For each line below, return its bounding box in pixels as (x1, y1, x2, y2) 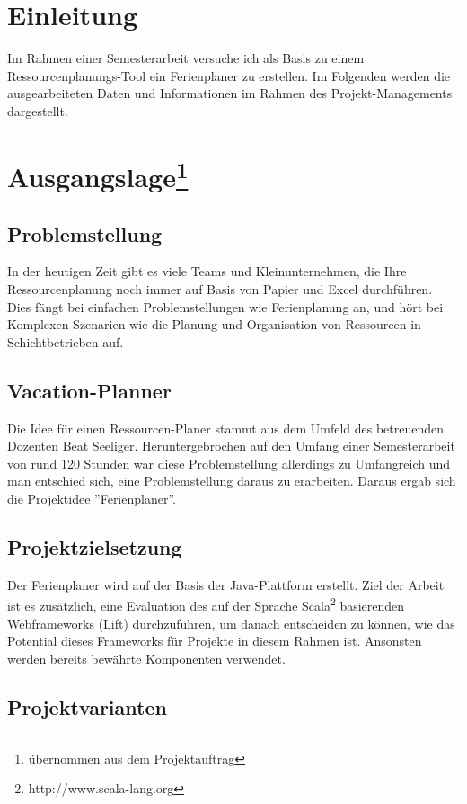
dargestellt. (7, 101, 68, 120)
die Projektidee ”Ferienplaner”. (7, 488, 176, 507)
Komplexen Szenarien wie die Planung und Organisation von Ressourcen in (7, 315, 421, 334)
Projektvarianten (7, 692, 167, 720)
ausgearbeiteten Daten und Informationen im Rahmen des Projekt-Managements (7, 84, 453, 103)
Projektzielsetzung (7, 532, 182, 560)
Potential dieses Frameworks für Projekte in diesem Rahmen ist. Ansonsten (7, 631, 422, 650)
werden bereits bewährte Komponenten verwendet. (7, 648, 286, 667)
